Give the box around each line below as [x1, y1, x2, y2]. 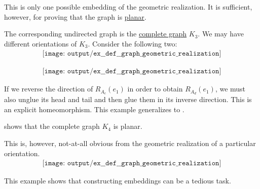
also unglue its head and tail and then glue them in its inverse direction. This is [4, 94, 252, 105]
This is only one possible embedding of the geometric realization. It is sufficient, [4, 2, 252, 12]
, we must [215, 83, 246, 94]
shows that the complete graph [4, 121, 100, 131]
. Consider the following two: [88, 38, 177, 49]
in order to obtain [127, 83, 183, 94]
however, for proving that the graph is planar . [4, 11, 146, 22]
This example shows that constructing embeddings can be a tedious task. [4, 175, 231, 186]
